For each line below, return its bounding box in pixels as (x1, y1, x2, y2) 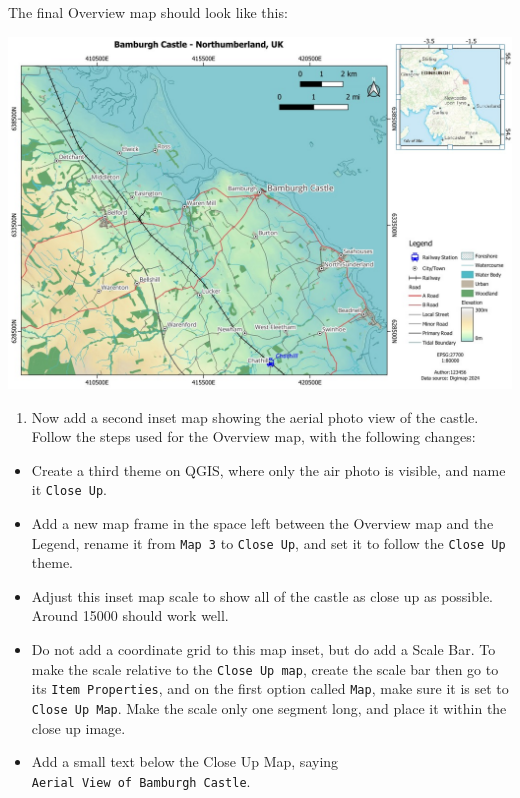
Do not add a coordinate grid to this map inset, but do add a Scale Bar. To (31, 639, 496, 660)
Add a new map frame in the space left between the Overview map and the (31, 513, 494, 534)
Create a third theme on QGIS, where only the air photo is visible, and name (31, 459, 506, 480)
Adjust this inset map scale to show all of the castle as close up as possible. (31, 585, 494, 606)
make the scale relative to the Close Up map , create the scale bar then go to (31, 658, 499, 679)
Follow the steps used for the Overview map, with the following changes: (31, 426, 476, 447)
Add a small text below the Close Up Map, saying (31, 751, 339, 772)
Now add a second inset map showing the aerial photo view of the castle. (31, 406, 479, 427)
